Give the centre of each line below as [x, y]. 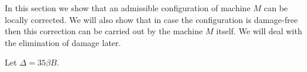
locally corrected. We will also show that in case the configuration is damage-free [151, 19]
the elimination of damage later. [63, 42]
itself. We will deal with [259, 31]
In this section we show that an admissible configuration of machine [128, 8]
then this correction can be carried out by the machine [104, 31]
